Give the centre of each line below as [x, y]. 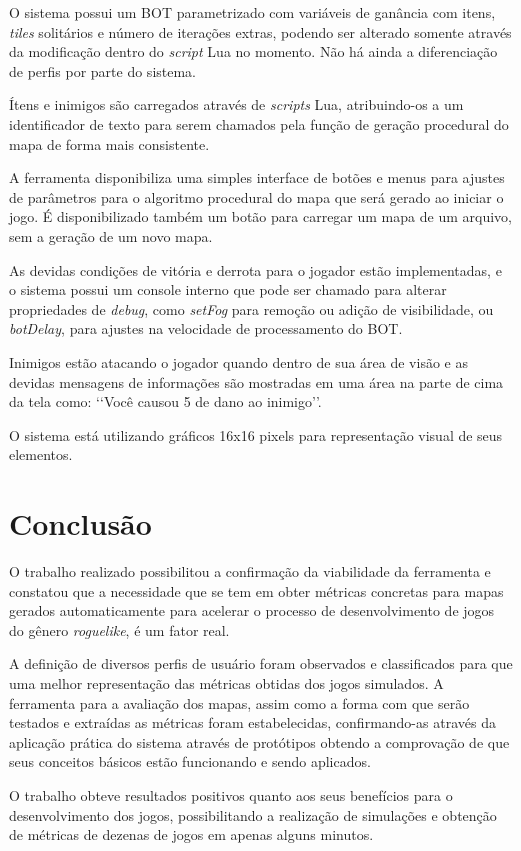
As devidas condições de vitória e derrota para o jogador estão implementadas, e [255, 269]
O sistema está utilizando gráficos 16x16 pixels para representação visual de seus [256, 434]
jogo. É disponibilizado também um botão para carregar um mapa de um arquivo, [260, 216]
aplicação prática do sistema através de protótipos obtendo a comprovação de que [259, 741]
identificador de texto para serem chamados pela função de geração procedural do [259, 123]
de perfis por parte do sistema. [103, 70]
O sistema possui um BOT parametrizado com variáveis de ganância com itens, [252, 12]
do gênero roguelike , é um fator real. [119, 629]
